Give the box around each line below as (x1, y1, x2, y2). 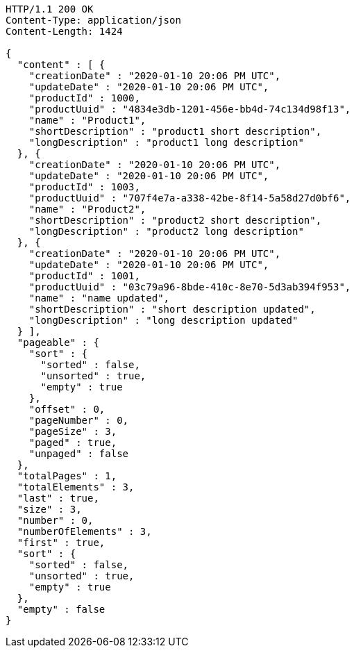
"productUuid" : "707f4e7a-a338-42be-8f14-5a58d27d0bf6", (28, 192, 351, 204)
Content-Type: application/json (6, 15, 181, 26)
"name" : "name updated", (28, 292, 170, 304)
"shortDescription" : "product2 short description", (28, 215, 322, 226)
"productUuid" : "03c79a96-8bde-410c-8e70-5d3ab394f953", (28, 281, 351, 292)
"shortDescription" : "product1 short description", (28, 126, 322, 137)
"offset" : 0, (28, 404, 106, 415)
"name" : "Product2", (28, 204, 146, 215)
